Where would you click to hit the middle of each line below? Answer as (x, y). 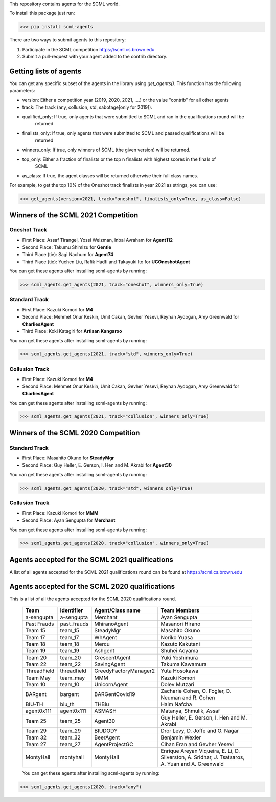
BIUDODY (106, 731)
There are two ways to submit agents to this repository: (68, 40)
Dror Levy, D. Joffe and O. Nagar (200, 731)
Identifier (72, 610)
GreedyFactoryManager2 (125, 671)
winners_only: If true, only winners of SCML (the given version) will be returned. (106, 150)
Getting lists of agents (45, 71)
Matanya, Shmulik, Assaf (190, 711)
